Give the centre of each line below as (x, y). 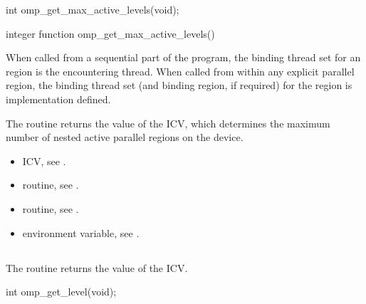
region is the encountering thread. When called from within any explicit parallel (180, 71)
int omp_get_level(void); (61, 292)
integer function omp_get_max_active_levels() (110, 33)
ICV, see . (44, 161)
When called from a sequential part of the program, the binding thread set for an (183, 57)
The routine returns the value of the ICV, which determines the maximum (168, 123)
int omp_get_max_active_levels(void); (93, 9)
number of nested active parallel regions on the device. (125, 137)
